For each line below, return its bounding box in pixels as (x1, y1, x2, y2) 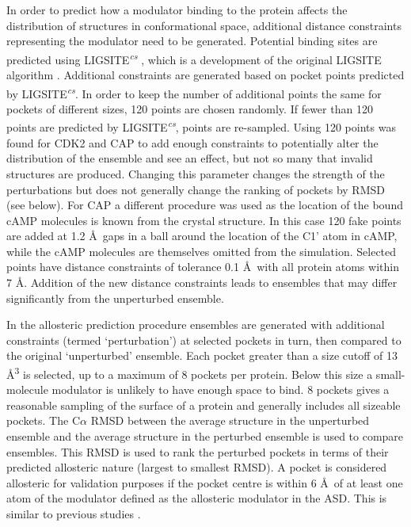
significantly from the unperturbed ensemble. (6, 289, 224, 306)
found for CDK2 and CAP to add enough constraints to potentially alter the (6, 134, 379, 151)
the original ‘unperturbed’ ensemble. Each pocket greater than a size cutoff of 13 (6, 347, 398, 364)
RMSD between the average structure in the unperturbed (90, 412, 370, 429)
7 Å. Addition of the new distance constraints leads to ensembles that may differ (6, 274, 398, 291)
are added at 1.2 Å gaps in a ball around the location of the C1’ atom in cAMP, (6, 227, 398, 244)
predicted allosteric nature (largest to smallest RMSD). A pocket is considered (6, 459, 387, 475)
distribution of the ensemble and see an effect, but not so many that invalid (6, 150, 373, 166)
